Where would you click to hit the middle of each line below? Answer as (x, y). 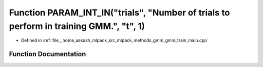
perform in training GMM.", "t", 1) (77, 26)
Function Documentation (47, 54)
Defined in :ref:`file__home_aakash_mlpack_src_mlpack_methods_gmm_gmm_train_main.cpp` (115, 40)
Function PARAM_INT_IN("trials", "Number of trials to (120, 13)
